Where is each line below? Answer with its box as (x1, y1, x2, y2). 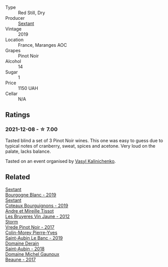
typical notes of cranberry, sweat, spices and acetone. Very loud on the (5, 143, 156, 149)
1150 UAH (18, 85, 38, 91)
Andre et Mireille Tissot (5, 208, 54, 214)
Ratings (5, 111, 31, 119)
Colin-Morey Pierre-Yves (5, 229, 58, 236)
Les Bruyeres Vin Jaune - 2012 (5, 213, 70, 219)
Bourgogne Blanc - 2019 (5, 191, 57, 197)
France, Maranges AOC (18, 42, 67, 48)
